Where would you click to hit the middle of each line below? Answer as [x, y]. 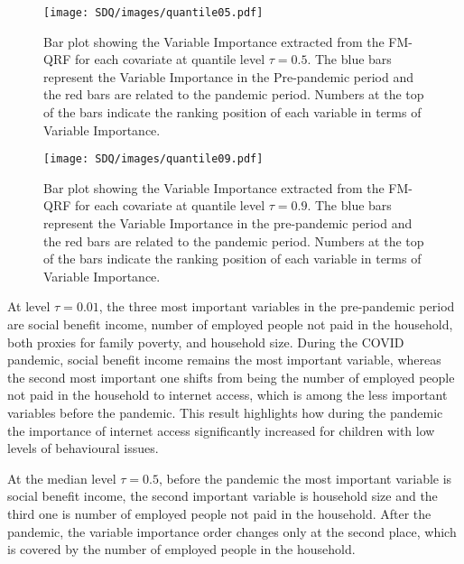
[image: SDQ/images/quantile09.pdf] [153, 159]
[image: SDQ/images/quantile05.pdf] [153, 13]
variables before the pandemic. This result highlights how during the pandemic [225, 412]
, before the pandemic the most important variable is [305, 478]
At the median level [62, 478]
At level [29, 306]
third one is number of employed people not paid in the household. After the [219, 513]
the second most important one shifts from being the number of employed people [231, 377]
